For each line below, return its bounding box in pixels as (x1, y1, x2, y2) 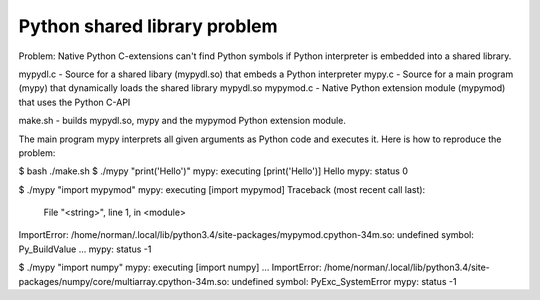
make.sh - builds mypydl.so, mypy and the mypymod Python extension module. (18, 115, 347, 127)
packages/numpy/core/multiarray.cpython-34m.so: (18, 275, 230, 287)
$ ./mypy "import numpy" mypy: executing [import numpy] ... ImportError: (18, 261, 322, 274)
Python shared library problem (18, 15, 278, 37)
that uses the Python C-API (18, 96, 131, 108)
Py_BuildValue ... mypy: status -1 (18, 243, 152, 255)
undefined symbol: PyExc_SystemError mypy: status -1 (231, 275, 457, 287)
